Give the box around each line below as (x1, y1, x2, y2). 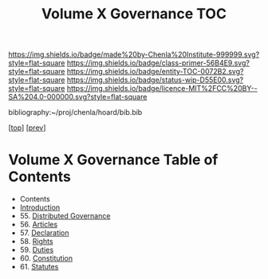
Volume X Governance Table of (8, 151, 219, 169)
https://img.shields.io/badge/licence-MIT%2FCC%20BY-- (66, 84, 258, 93)
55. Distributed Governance (19, 211, 111, 221)
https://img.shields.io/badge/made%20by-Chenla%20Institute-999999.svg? (8, 49, 260, 60)
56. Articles (19, 220, 58, 230)
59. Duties (19, 245, 54, 255)
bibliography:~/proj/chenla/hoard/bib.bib (8, 108, 143, 117)
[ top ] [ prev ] (8, 123, 46, 132)
